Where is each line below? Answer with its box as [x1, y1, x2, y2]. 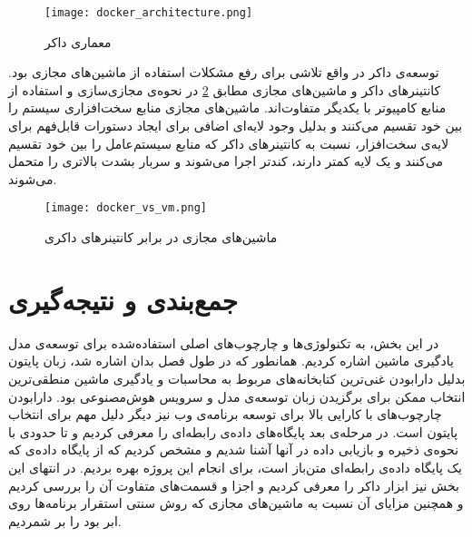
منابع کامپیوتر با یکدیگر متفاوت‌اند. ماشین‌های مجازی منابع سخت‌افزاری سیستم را [8, 98, 447, 117]
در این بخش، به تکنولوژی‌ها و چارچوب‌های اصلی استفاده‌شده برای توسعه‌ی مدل [8, 333, 439, 352]
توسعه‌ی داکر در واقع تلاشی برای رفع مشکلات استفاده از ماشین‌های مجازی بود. [8, 63, 439, 82]
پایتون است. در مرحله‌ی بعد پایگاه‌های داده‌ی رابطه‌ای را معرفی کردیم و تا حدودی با [8, 422, 458, 441]
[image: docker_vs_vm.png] [44, 201, 207, 215]
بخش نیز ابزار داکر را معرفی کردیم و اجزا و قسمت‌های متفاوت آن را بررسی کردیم [8, 475, 459, 494]
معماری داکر [44, 32, 112, 51]
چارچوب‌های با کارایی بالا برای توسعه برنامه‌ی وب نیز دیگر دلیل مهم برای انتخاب [8, 405, 442, 424]
